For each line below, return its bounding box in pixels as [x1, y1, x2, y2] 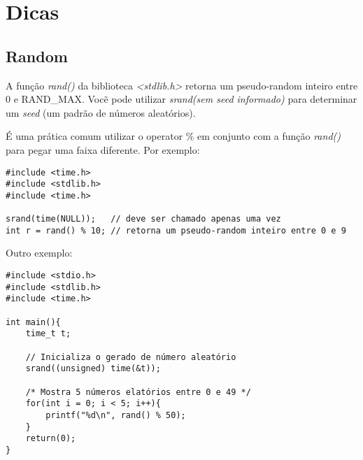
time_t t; [25, 329, 71, 339]
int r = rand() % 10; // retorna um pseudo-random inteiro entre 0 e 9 [6, 225, 346, 236]
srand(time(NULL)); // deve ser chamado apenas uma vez [6, 214, 281, 224]
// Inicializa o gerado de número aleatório [25, 352, 236, 362]
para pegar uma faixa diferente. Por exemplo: [6, 142, 200, 157]
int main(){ [6, 317, 61, 327]
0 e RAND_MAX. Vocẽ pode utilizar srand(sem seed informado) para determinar [6, 92, 357, 106]
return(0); [25, 433, 76, 444]
